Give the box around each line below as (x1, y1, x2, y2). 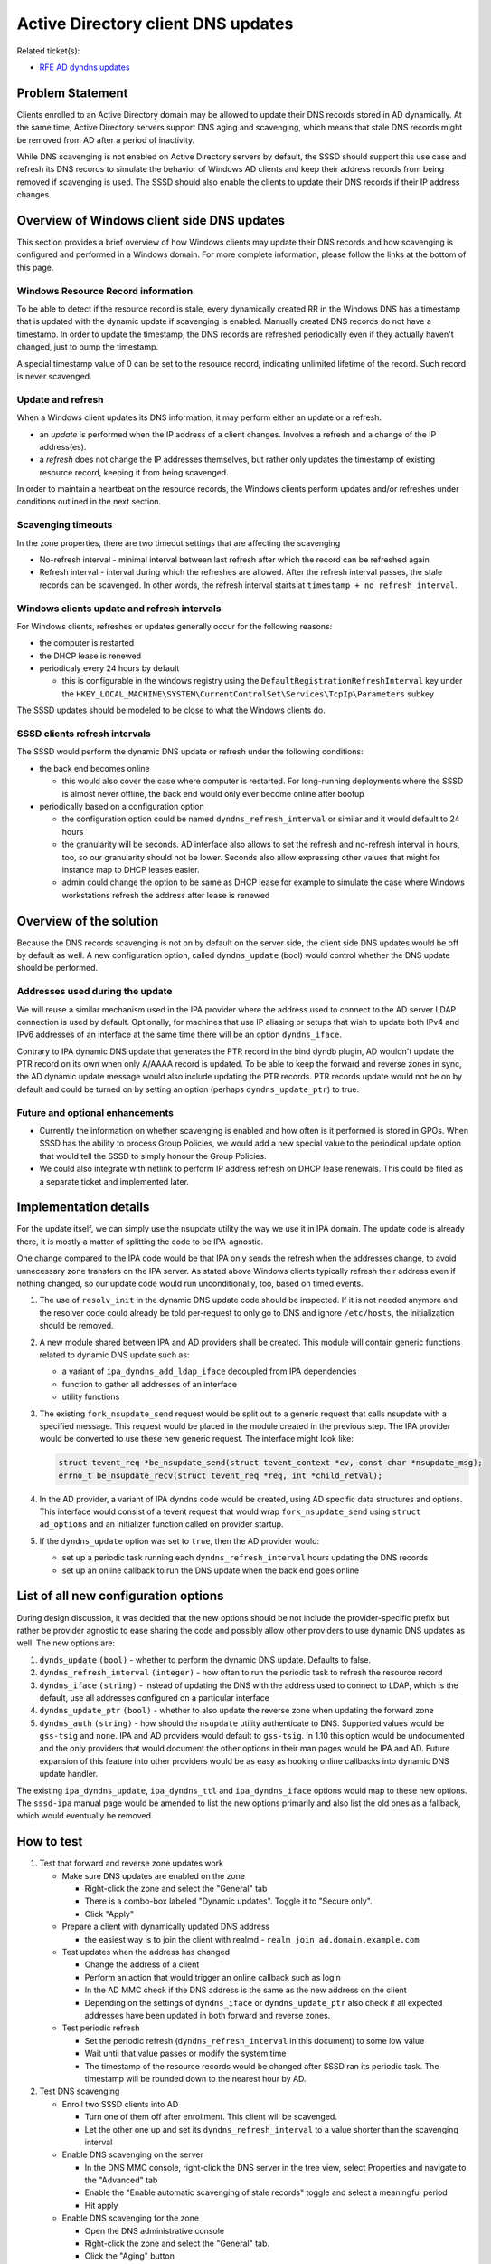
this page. (16, 262, 54, 273)
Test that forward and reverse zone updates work (39, 1857, 224, 1869)
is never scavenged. (16, 370, 92, 381)
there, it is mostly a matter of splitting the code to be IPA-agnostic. (16, 1236, 264, 1247)
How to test (16, 1834, 83, 1849)
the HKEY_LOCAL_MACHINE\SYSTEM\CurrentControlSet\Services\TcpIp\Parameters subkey (61, 688, 434, 699)
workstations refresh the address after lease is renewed (61, 889, 270, 900)
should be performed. (16, 963, 99, 974)
